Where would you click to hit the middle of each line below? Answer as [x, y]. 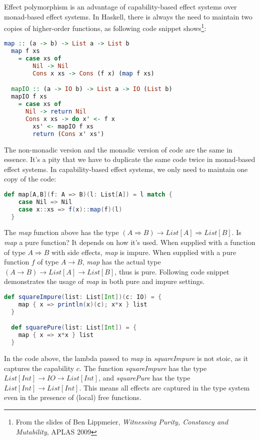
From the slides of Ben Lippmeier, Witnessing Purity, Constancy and [122, 421]
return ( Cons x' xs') [68, 134]
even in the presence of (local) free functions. [73, 397]
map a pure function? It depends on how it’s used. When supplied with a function [130, 242]
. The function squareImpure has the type [143, 368]
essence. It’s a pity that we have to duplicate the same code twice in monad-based [130, 159]
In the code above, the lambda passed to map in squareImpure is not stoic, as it [126, 358]
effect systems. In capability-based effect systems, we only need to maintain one [126, 169]
